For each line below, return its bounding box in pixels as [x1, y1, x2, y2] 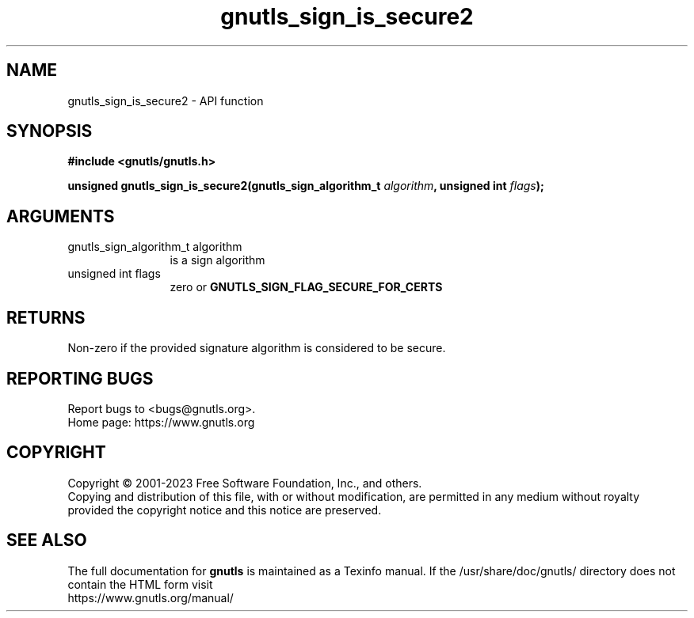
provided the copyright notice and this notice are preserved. [67, 502, 382, 517]
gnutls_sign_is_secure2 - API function [67, 93, 264, 108]
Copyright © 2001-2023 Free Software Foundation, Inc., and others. [67, 476, 422, 490]
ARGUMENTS [6, 206, 115, 226]
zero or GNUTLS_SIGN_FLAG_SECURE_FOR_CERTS [170, 280, 443, 294]
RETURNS [6, 307, 86, 328]
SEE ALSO [6, 530, 87, 551]
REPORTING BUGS [6, 368, 154, 389]
